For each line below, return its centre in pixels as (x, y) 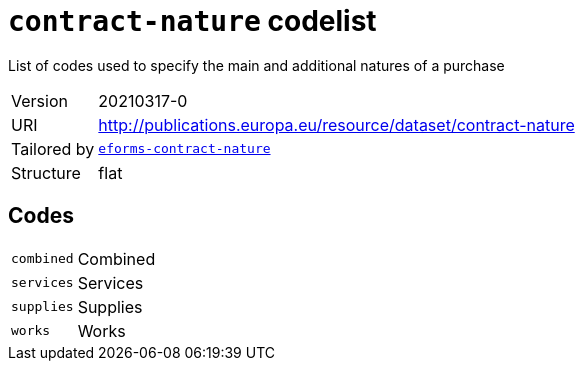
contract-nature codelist (192, 21)
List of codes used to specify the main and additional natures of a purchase (256, 65)
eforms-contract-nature (184, 149)
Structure (46, 172)
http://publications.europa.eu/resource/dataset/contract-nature (336, 124)
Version (39, 100)
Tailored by (53, 148)
